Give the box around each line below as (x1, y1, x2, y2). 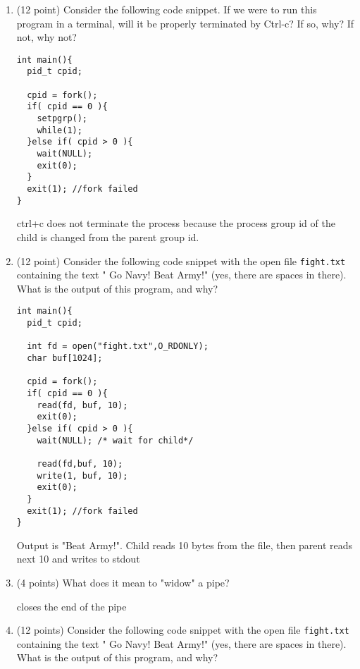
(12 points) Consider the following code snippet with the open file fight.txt (16, 622, 349, 637)
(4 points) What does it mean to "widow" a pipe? (16, 575, 230, 589)
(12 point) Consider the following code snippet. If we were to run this (16, 2, 317, 16)
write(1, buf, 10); (37, 470, 128, 481)
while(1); (37, 125, 82, 135)
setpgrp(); (37, 113, 88, 124)
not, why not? (16, 30, 77, 44)
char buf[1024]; (27, 352, 103, 363)
